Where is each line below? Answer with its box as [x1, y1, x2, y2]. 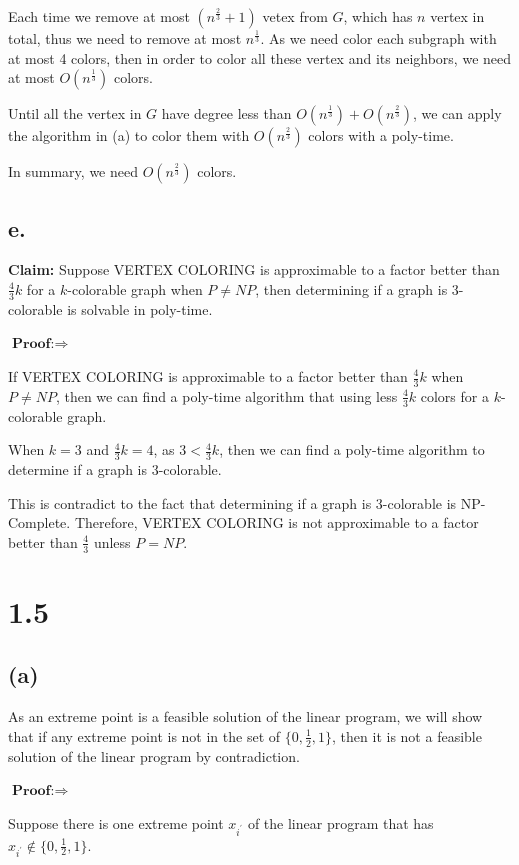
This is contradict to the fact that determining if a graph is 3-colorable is [8, 492, 457, 513]
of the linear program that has [247, 812, 434, 833]
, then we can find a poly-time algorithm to [219, 439, 485, 460]
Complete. [8, 512, 71, 533]
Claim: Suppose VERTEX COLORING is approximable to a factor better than [8, 259, 500, 280]
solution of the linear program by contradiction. [8, 745, 300, 766]
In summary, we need [8, 161, 138, 182]
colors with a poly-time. [308, 125, 454, 146]
